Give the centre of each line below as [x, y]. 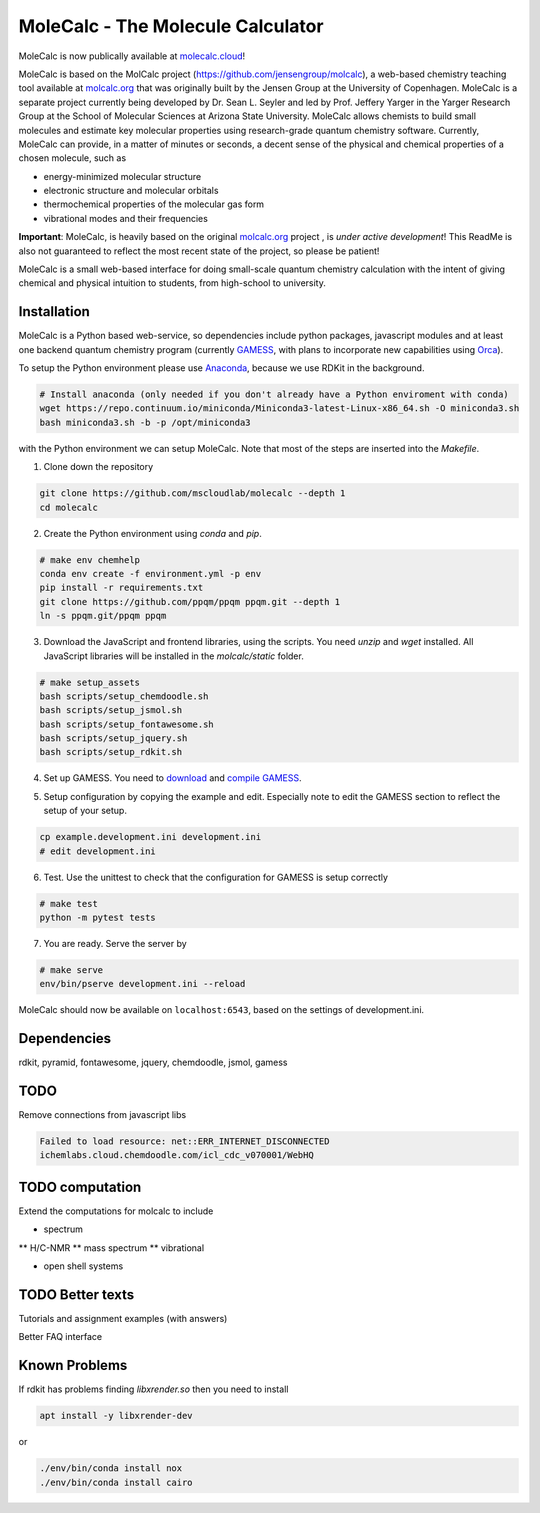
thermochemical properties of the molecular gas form [154, 204]
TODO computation [80, 1186]
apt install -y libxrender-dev [116, 1416]
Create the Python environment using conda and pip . [152, 533]
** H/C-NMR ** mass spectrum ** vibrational [111, 1247]
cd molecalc [69, 507]
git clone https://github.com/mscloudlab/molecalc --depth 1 [192, 493]
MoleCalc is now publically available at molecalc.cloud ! [132, 56]
